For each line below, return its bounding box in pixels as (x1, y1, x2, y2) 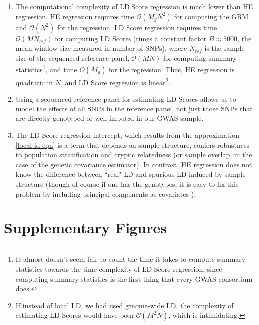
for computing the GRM (174, 11, 249, 21)
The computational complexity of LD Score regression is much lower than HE (15, 1, 253, 11)
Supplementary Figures (4, 217, 167, 238)
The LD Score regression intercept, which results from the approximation (15, 130, 239, 140)
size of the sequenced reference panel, (15, 52, 129, 63)
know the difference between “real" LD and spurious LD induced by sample (15, 169, 246, 179)
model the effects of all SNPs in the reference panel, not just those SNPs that (15, 103, 253, 113)
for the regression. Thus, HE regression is (109, 64, 235, 75)
